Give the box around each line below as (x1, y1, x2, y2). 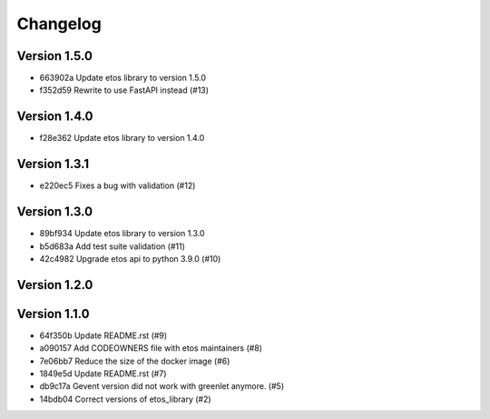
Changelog (16, 14, 102, 34)
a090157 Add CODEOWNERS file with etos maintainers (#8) (39, 343, 263, 354)
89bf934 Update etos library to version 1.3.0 (39, 228, 205, 239)
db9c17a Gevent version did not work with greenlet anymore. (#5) (39, 381, 285, 392)
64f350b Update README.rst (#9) (39, 330, 168, 341)
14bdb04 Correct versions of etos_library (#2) (39, 394, 212, 404)
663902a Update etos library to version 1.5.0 (39, 73, 207, 84)
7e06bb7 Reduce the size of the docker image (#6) (39, 355, 230, 366)
